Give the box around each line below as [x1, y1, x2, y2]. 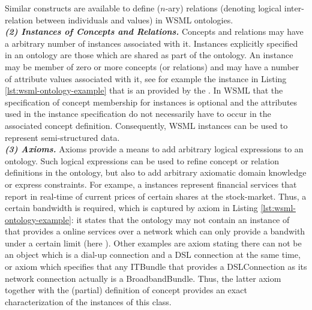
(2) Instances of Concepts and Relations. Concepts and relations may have [5, 25, 304, 38]
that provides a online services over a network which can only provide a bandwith [5, 225, 305, 237]
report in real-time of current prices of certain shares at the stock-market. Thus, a [5, 189, 307, 202]
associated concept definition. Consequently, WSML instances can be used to [5, 119, 288, 131]
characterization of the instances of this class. [5, 295, 172, 308]
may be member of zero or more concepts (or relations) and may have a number [5, 60, 299, 73]
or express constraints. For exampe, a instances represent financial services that [5, 177, 297, 190]
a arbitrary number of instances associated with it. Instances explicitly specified [5, 37, 298, 49]
